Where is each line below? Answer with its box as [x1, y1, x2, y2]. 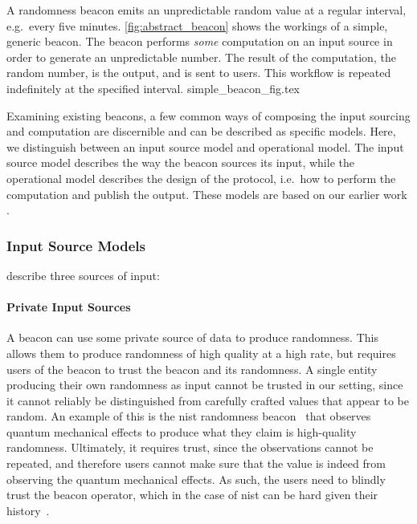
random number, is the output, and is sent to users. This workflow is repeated [6, 64, 391, 81]
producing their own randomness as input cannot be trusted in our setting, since [6, 376, 403, 393]
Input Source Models [6, 235, 145, 255]
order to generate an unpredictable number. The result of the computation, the [6, 48, 396, 65]
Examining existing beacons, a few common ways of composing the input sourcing [6, 107, 411, 124]
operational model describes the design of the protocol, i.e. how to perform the [6, 169, 396, 186]
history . [6, 502, 50, 518]
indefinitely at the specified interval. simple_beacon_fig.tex [6, 79, 300, 96]
